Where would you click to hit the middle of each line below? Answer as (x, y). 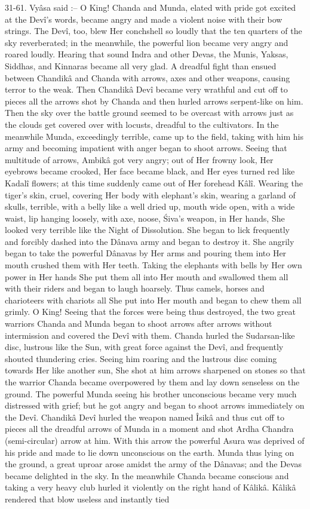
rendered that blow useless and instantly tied (87, 499)
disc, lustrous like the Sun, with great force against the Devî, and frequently (144, 347)
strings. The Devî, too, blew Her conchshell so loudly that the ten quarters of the (154, 31)
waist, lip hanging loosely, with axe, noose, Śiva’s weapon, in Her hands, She (145, 218)
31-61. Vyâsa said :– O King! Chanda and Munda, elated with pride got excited (151, 7)
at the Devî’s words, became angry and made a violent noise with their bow (144, 19)
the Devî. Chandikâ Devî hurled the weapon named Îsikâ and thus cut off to (145, 417)
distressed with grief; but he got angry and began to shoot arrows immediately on (155, 405)
